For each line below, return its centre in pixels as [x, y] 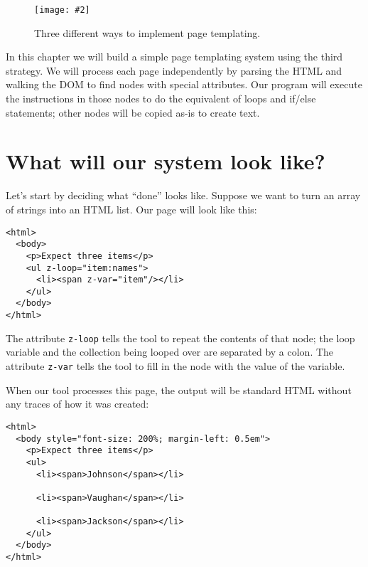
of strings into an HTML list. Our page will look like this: [131, 209]
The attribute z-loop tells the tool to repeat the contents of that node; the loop [180, 338]
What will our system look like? [166, 161]
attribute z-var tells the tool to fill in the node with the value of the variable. [175, 366]
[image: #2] [62, 10]
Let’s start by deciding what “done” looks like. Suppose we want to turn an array [183, 195]
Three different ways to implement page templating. [147, 32]
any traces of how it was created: [77, 404]
